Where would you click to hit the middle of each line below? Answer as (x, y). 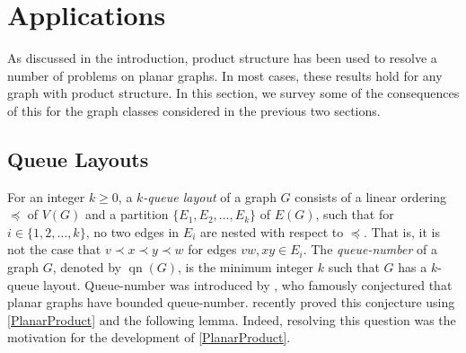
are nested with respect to (272, 231)
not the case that (54, 249)
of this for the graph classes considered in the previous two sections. (194, 110)
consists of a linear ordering (371, 196)
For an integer (46, 196)
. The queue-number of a (370, 249)
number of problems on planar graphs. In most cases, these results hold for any (225, 75)
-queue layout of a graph (210, 196)
